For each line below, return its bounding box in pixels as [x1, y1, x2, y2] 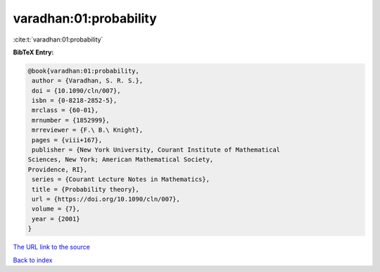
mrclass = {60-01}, [32, 106, 99, 114]
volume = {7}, [32, 205, 80, 213]
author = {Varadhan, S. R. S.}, [32, 77, 144, 85]
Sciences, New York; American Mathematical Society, [27, 156, 214, 163]
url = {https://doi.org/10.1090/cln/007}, [32, 195, 181, 203]
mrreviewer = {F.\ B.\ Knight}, [32, 126, 144, 134]
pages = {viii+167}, [32, 136, 103, 144]
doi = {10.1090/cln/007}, [32, 87, 121, 94]
